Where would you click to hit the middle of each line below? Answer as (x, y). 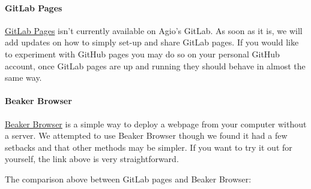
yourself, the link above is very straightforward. (92, 159)
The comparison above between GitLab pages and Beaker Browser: (128, 179)
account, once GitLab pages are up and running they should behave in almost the (155, 65)
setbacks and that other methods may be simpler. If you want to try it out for (149, 147)
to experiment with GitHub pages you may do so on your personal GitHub (142, 54)
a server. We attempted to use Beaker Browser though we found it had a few (146, 135)
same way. (23, 77)
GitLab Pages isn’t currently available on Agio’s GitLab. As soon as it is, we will (154, 30)
